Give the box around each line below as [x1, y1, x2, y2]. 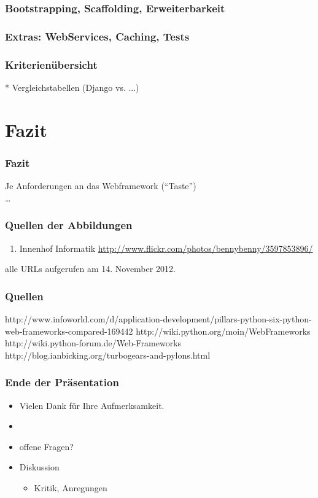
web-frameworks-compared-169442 [5, 324, 133, 337]
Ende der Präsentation [5, 375, 119, 390]
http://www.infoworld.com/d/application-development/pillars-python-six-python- [5, 312, 312, 325]
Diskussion [19, 461, 60, 473]
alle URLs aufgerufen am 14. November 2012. [5, 262, 176, 275]
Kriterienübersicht [5, 56, 98, 72]
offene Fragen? [19, 440, 74, 453]
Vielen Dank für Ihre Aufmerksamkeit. [19, 399, 165, 411]
